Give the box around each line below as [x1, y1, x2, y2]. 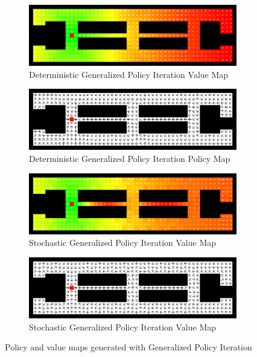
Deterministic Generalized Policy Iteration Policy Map [29, 152, 230, 164]
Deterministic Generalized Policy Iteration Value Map [29, 68, 229, 80]
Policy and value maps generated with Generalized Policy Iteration [5, 341, 252, 353]
